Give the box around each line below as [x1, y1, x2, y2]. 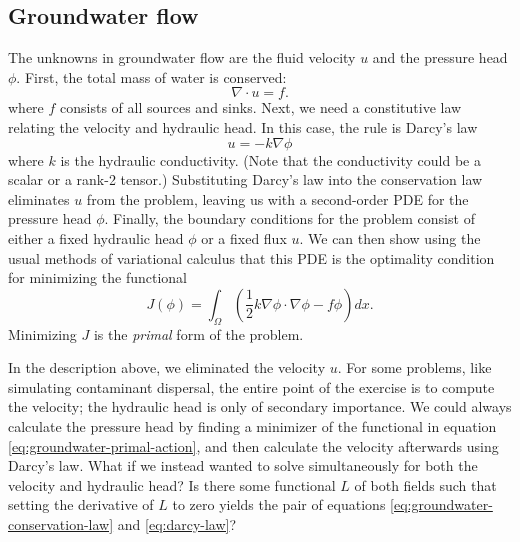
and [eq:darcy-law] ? [117, 513, 237, 534]
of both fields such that [354, 474, 497, 495]
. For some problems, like [337, 357, 492, 378]
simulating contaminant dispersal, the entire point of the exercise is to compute [8, 376, 495, 397]
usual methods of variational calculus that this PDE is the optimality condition [8, 247, 495, 268]
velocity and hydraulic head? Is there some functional [8, 474, 336, 495]
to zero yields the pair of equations [172, 494, 386, 515]
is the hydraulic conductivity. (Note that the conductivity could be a [60, 149, 481, 170]
